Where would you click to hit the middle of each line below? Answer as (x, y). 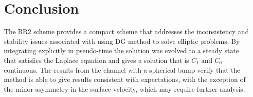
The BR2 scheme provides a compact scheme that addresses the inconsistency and (126, 31)
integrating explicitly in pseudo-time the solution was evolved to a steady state (122, 50)
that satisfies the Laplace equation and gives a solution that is (97, 60)
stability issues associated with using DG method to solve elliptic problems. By (122, 41)
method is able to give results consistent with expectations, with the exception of (125, 79)
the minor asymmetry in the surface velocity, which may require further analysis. (125, 88)
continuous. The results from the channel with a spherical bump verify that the (122, 69)
